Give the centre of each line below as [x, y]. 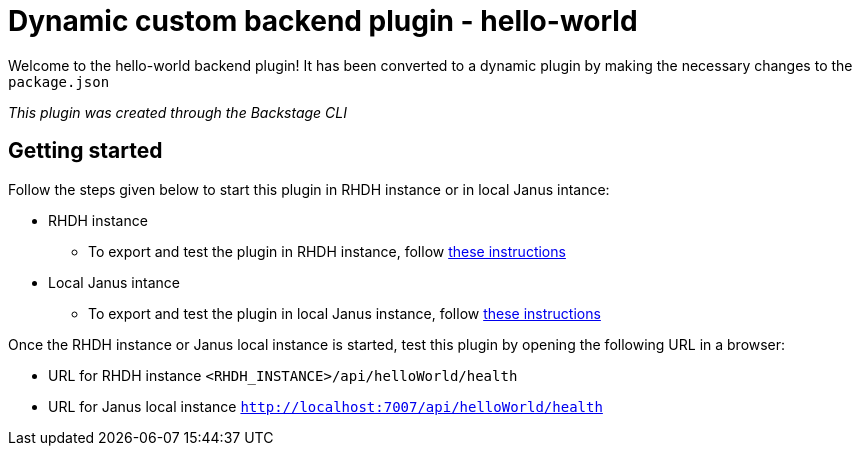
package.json [59, 81]
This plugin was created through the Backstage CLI [177, 112]
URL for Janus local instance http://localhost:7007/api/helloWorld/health [325, 406]
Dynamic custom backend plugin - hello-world [323, 21]
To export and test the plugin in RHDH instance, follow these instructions [327, 251]
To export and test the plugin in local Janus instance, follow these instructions [344, 313]
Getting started [85, 151]
